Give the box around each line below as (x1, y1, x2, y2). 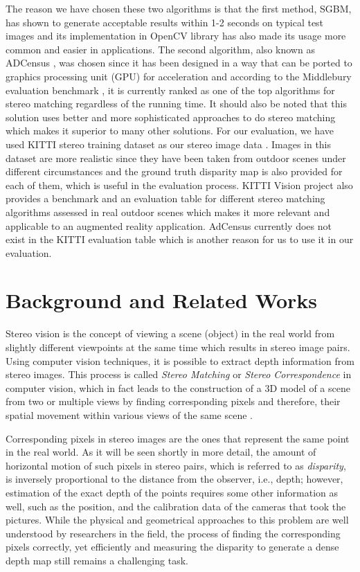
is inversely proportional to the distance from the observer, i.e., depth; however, (6, 472, 343, 486)
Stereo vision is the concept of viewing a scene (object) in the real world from (6, 326, 335, 341)
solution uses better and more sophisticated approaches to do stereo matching (6, 109, 336, 124)
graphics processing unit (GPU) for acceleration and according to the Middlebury (6, 69, 352, 83)
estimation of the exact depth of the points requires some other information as (6, 485, 339, 499)
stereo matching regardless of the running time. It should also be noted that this (6, 96, 347, 111)
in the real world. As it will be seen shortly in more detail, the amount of (6, 445, 316, 459)
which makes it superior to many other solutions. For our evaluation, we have (6, 123, 334, 138)
